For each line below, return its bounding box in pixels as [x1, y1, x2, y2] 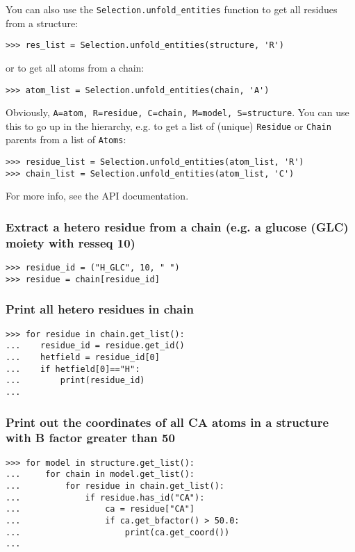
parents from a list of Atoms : [6, 132, 126, 147]
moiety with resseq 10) [6, 234, 135, 251]
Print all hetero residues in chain [6, 300, 194, 318]
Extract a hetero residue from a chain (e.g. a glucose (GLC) [6, 218, 349, 235]
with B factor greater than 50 [6, 429, 175, 446]
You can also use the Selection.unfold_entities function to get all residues [6, 2, 338, 16]
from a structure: [6, 15, 79, 30]
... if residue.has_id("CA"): [6, 492, 205, 503]
